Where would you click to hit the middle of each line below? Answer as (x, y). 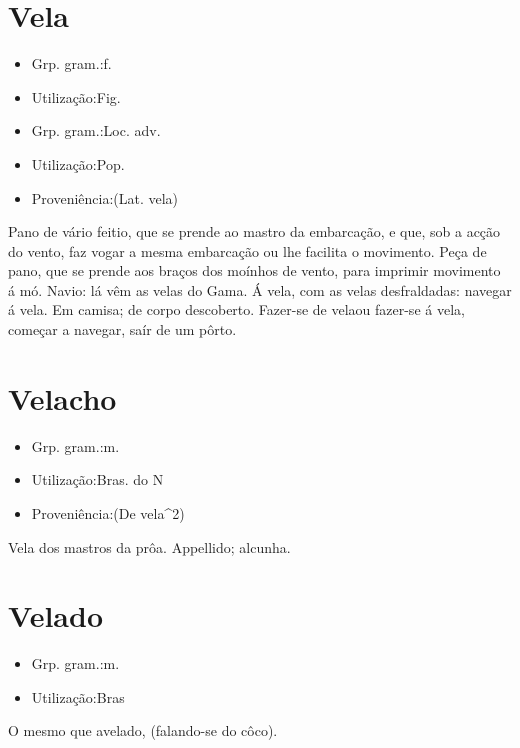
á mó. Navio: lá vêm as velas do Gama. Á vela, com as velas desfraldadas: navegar (260, 289)
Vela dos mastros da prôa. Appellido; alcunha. (149, 546)
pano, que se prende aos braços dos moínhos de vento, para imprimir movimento (254, 270)
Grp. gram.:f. (71, 63)
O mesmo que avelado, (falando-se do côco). (143, 730)
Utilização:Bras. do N (97, 479)
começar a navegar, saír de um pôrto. (122, 329)
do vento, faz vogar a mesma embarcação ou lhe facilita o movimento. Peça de (247, 250)
